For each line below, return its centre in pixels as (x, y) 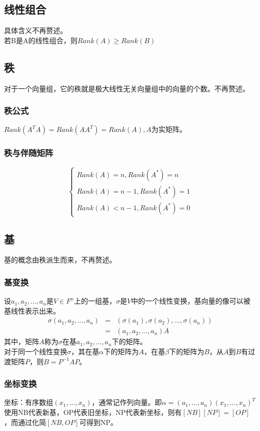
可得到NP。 (98, 422)
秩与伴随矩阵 (29, 153)
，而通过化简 (25, 422)
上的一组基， (95, 301)
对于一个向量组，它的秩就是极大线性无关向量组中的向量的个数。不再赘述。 (127, 88)
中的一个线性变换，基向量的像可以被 (191, 301)
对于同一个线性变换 (36, 351)
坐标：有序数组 (29, 402)
